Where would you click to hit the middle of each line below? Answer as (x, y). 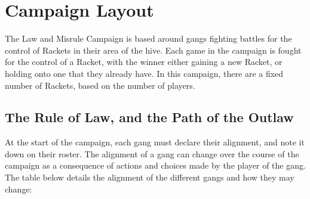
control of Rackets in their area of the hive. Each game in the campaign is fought (153, 50)
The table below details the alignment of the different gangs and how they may (150, 177)
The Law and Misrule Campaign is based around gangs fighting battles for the (148, 38)
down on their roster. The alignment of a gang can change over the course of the (152, 153)
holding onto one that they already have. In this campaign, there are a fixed (144, 73)
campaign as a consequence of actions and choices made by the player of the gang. (155, 165)
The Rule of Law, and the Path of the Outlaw (149, 117)
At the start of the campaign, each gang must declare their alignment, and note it (155, 142)
